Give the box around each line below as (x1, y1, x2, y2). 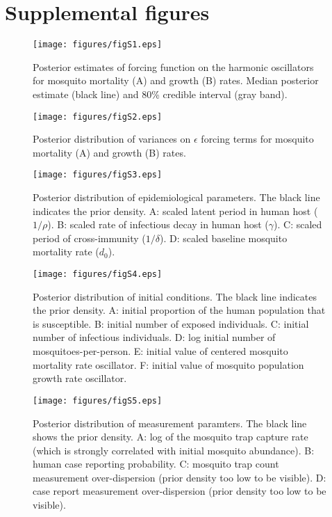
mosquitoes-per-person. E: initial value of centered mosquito (33, 344, 288, 358)
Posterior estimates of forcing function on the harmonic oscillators (33, 59, 314, 74)
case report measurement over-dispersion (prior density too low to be (33, 484, 326, 498)
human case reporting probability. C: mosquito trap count (33, 456, 279, 471)
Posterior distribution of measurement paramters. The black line (33, 415, 307, 430)
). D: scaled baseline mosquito (160, 230, 288, 245)
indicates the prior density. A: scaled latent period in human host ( (33, 203, 318, 218)
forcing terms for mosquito (201, 132, 314, 146)
